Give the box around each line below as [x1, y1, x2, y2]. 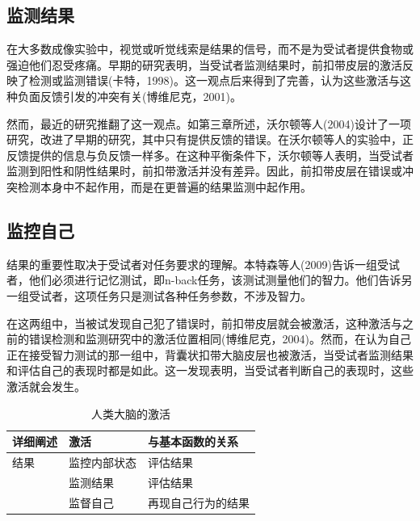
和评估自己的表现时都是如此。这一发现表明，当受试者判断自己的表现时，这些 [6, 362, 414, 379]
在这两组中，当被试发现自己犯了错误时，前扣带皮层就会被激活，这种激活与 [6, 314, 402, 331]
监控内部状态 [69, 453, 136, 470]
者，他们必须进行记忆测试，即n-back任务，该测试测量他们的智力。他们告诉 [6, 271, 401, 288]
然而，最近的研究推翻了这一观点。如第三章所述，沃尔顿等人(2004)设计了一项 [6, 115, 411, 132]
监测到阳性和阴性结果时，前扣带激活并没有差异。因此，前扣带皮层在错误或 [6, 162, 402, 179]
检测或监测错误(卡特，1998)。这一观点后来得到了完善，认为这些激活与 [28, 72, 400, 89]
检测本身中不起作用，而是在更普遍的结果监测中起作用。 [17, 178, 312, 195]
